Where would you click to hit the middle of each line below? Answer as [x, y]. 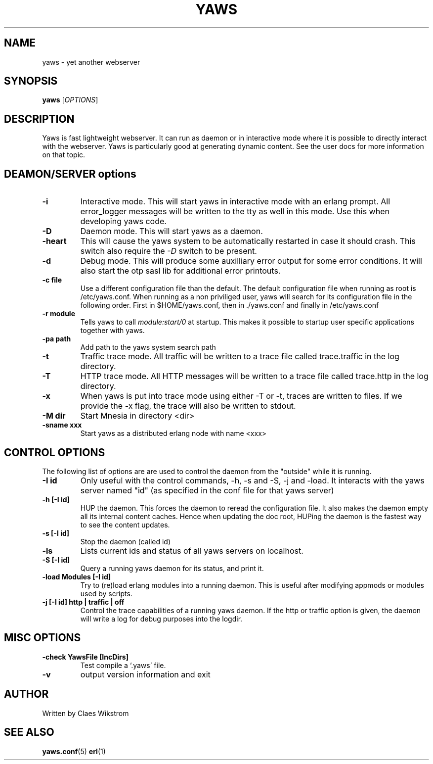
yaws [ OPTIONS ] [70, 100]
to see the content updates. [125, 525]
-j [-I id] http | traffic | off [83, 602]
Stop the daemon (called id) [126, 541]
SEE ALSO [29, 732]
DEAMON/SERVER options [70, 174]
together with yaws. [112, 331]
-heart [54, 241]
